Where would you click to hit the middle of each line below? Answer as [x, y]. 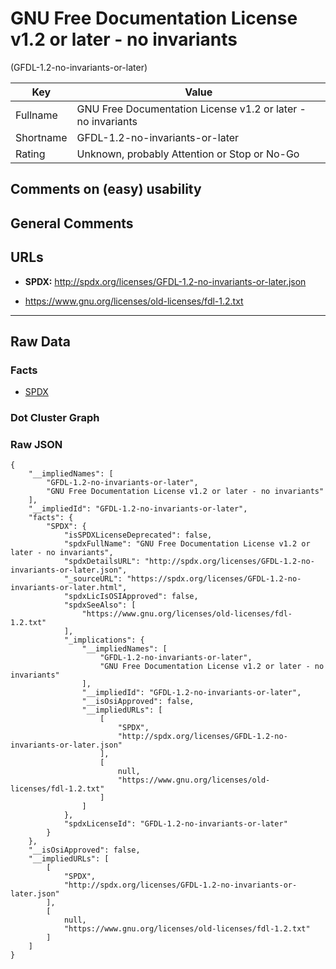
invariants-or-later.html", [69, 588]
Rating [30, 154]
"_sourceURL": [93, 579]
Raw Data [41, 341]
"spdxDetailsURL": [102, 562]
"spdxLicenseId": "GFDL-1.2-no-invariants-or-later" [175, 824]
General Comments [72, 223]
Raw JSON [36, 445]
